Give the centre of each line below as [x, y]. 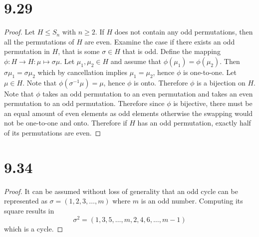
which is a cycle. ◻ [34, 228]
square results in [29, 210]
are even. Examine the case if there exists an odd [160, 41]
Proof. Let [19, 32]
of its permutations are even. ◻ [53, 133]
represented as [26, 201]
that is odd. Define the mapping [171, 51]
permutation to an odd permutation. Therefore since [84, 103]
